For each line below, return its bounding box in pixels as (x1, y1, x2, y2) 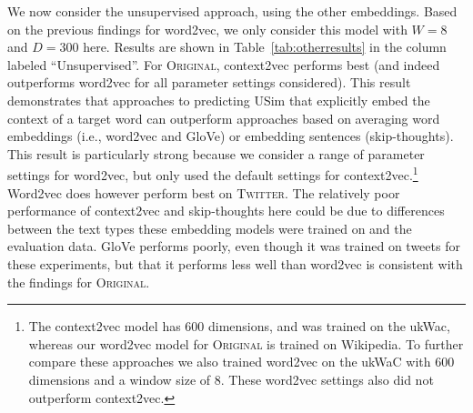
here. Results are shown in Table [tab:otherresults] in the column (83, 37, 447, 56)
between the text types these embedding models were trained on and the (7, 218, 412, 237)
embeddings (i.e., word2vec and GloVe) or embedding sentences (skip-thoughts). (7, 126, 454, 146)
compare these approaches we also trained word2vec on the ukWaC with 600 (28, 352, 455, 371)
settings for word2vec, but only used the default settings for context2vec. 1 (7, 163, 418, 184)
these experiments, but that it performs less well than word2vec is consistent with (7, 254, 463, 273)
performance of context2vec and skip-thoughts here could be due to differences (7, 201, 445, 220)
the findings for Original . (7, 272, 150, 291)
